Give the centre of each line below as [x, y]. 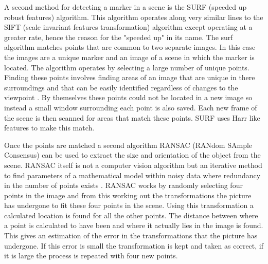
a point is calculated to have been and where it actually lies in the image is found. [134, 225]
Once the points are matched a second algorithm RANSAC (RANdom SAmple [128, 145]
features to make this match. [49, 128]
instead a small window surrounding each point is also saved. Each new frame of [131, 107]
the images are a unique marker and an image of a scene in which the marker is [129, 57]
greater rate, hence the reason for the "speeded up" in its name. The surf [119, 37]
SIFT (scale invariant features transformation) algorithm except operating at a [128, 27]
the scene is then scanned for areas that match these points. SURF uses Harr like [132, 117]
